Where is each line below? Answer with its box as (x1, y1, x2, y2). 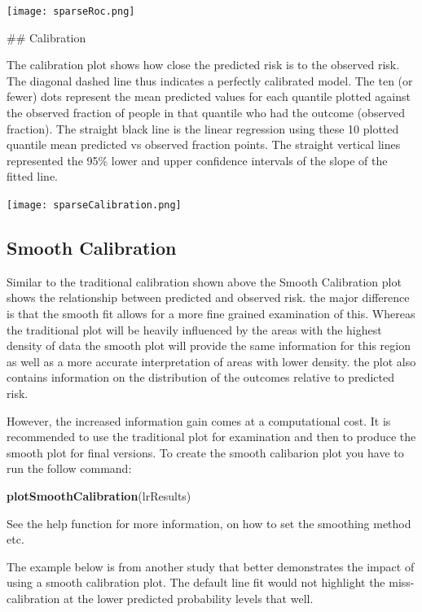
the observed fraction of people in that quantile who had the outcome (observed (7, 104, 406, 121)
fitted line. (7, 168, 59, 185)
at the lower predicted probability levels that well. (64, 589, 314, 606)
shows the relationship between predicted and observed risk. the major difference (7, 289, 410, 306)
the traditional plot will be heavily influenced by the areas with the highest (7, 321, 382, 338)
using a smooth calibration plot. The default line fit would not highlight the (7, 574, 385, 591)
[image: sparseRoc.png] (7, 6, 135, 17)
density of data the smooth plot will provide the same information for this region (7, 337, 411, 354)
